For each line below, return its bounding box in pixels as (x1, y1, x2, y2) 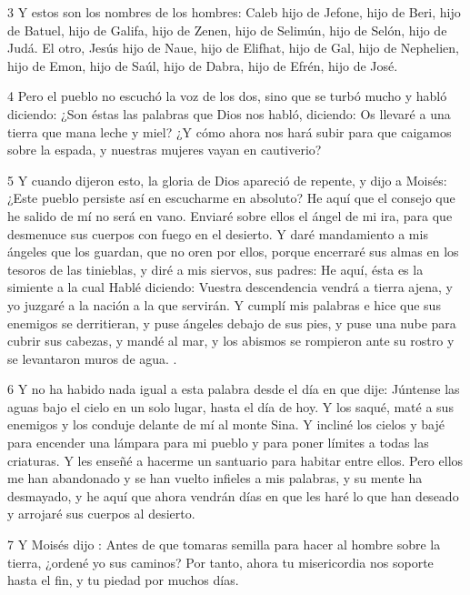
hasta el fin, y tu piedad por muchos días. (7, 570, 239, 590)
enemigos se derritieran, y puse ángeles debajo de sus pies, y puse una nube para (7, 313, 456, 332)
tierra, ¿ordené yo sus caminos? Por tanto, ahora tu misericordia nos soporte (7, 552, 434, 571)
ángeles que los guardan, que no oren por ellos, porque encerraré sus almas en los (7, 242, 459, 261)
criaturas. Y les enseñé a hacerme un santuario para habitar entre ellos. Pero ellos (7, 450, 464, 469)
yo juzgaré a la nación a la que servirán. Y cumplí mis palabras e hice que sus (7, 295, 441, 314)
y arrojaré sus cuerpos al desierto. (7, 504, 195, 523)
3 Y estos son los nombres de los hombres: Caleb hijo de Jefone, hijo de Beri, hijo (7, 3, 461, 21)
